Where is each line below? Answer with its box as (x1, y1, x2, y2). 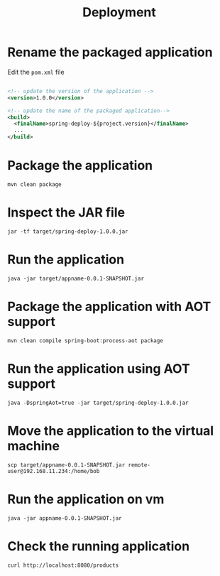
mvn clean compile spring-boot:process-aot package (7, 337, 163, 344)
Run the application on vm (7, 491, 165, 507)
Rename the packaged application (7, 44, 213, 60)
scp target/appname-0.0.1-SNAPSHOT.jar (7, 461, 126, 469)
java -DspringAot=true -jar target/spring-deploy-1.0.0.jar (7, 399, 189, 406)
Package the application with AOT (7, 299, 211, 315)
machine (7, 438, 60, 454)
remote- (128, 461, 151, 469)
